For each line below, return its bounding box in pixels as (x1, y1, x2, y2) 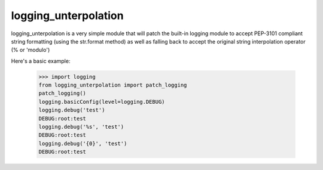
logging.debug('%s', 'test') (38, 123, 124, 131)
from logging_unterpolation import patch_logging (38, 82, 187, 89)
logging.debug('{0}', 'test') (38, 140, 127, 147)
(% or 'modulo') (11, 47, 50, 54)
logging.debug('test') (38, 107, 105, 113)
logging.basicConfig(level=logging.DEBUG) (38, 98, 165, 105)
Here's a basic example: (11, 57, 71, 64)
